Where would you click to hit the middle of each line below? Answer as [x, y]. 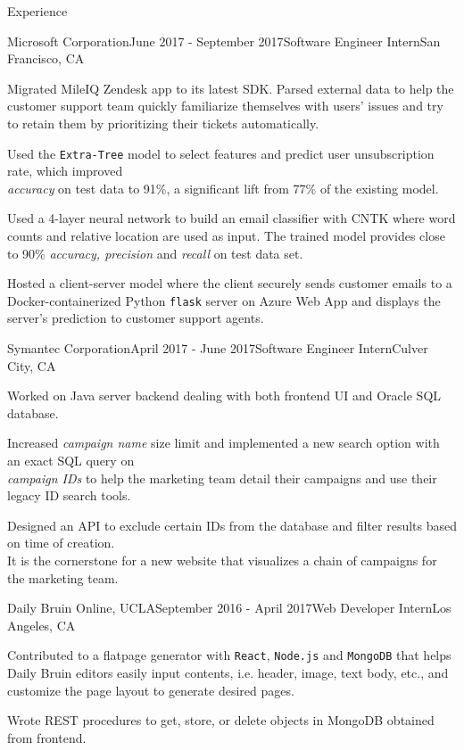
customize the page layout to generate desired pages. [151, 690]
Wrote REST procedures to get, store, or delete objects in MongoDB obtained [221, 720]
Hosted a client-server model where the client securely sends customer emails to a [230, 283]
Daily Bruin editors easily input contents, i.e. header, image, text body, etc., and [228, 672]
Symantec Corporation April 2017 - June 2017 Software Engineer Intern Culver [218, 348]
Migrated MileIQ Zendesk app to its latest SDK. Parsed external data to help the [231, 88]
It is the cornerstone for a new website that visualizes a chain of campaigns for [222, 560]
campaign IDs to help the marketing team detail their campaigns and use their [222, 478]
